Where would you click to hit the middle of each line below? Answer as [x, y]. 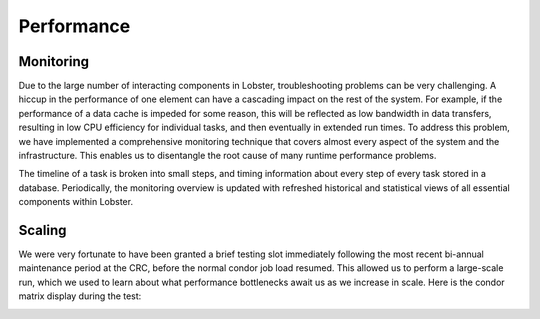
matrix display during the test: [80, 296]
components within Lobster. [76, 202]
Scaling [42, 230]
